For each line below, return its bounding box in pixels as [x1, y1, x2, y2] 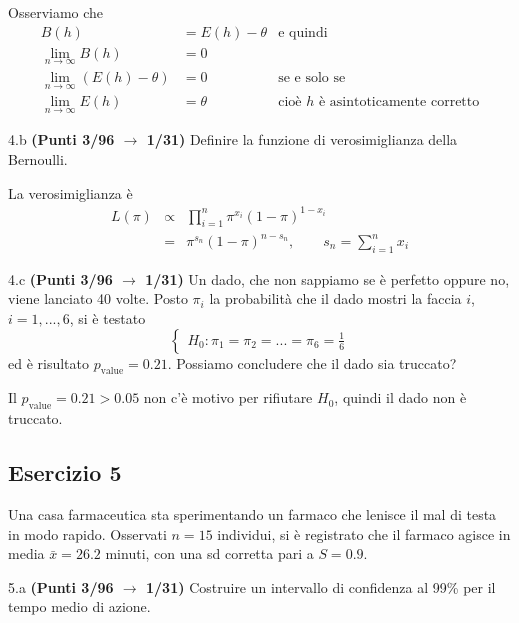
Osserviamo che [8, 2, 104, 22]
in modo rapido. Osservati [8, 523, 167, 544]
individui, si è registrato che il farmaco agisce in [217, 523, 511, 544]
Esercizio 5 [8, 457, 122, 488]
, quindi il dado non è [334, 387, 467, 408]
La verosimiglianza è [8, 182, 133, 203]
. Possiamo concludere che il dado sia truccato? [167, 352, 457, 373]
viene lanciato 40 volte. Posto [8, 288, 188, 309]
